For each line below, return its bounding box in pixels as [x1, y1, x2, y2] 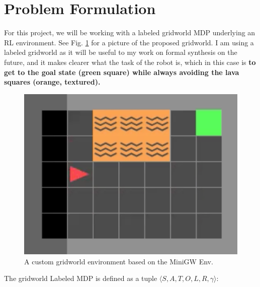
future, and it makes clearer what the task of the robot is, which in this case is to [4, 56, 256, 67]
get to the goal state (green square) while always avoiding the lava [4, 66, 239, 77]
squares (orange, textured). [4, 77, 101, 87]
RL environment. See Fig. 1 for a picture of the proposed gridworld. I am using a [4, 37, 254, 47]
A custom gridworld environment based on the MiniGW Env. [24, 256, 213, 266]
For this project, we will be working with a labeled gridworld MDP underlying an [4, 27, 255, 38]
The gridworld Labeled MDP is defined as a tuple [4, 273, 157, 283]
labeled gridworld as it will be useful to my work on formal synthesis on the [4, 47, 237, 57]
